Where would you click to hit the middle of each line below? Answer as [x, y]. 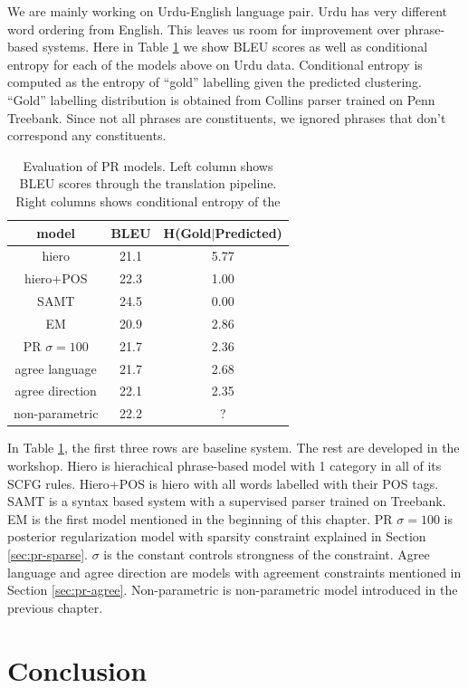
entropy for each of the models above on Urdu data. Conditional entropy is [215, 64]
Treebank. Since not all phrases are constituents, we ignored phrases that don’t [227, 117]
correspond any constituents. [87, 135]
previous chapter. [55, 607]
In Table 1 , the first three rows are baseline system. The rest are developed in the [234, 448]
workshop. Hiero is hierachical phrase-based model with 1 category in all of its [224, 465]
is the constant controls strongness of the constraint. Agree [267, 554]
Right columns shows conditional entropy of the [148, 201]
